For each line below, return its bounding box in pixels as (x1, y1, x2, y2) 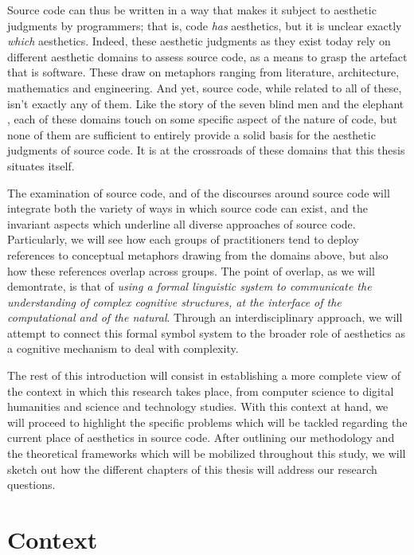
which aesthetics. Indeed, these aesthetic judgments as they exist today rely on (7, 33, 391, 49)
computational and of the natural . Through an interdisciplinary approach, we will (7, 309, 403, 326)
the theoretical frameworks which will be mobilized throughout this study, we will (7, 445, 406, 462)
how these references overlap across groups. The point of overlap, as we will (7, 262, 375, 279)
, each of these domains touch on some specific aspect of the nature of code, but (7, 111, 397, 127)
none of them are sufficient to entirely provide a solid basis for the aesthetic (7, 126, 376, 143)
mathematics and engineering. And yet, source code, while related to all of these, (7, 79, 402, 96)
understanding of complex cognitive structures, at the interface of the (7, 293, 342, 310)
